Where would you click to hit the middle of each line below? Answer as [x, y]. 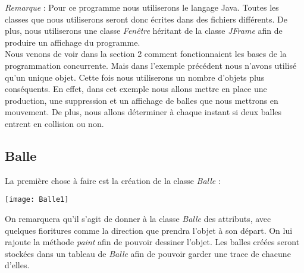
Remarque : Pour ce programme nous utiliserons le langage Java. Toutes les [142, 7]
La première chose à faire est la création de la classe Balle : [113, 180]
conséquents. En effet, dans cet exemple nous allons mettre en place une [136, 89]
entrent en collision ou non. [54, 123]
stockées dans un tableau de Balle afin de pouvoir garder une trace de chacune [148, 253]
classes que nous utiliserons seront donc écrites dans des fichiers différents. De [146, 19]
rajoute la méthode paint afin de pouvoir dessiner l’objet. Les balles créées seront [152, 242]
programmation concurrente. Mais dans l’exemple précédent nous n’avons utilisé [151, 65]
